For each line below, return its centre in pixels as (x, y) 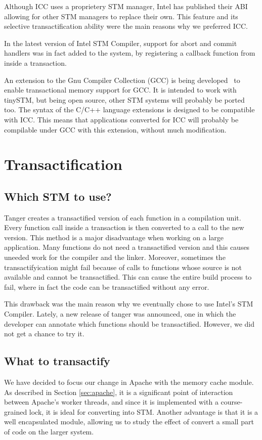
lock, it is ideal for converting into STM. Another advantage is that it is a (144, 411)
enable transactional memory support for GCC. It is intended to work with (120, 90)
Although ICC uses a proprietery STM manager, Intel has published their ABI (126, 6)
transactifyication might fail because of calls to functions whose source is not (123, 267)
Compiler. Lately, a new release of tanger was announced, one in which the (120, 314)
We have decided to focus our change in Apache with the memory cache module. (129, 382)
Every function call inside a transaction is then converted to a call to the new (124, 227)
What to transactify (57, 361)
